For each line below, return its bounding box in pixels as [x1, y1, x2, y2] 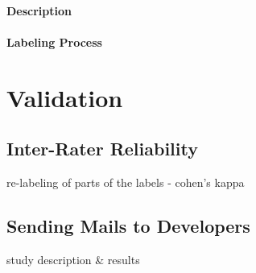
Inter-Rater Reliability [6, 136, 198, 161]
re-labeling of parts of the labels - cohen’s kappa [6, 173, 245, 190]
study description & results [6, 250, 140, 267]
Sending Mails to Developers [6, 213, 250, 238]
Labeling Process [6, 33, 102, 50]
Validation [6, 81, 123, 114]
